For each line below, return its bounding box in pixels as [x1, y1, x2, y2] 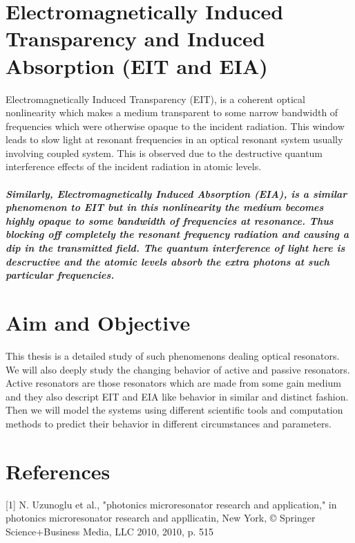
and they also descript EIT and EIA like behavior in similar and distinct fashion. [6, 389, 349, 403]
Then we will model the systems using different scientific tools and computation [6, 403, 343, 417]
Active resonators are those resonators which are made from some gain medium [6, 376, 341, 390]
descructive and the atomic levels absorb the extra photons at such [6, 254, 330, 268]
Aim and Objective [6, 309, 191, 336]
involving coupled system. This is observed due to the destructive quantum [6, 145, 323, 160]
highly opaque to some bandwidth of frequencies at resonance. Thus [6, 213, 334, 228]
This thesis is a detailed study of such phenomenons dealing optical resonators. [6, 348, 340, 362]
